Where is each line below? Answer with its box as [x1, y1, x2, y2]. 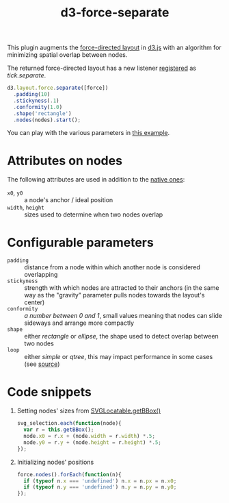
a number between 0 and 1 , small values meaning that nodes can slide [24, 312, 223, 320]
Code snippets [7, 384, 92, 400]
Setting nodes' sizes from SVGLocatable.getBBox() [16, 406, 161, 415]
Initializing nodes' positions [16, 458, 94, 466]
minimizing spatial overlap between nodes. [7, 51, 128, 59]
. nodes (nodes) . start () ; [13, 116, 81, 123]
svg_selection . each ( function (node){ [16, 420, 122, 427]
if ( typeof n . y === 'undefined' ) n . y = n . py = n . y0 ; [23, 484, 177, 491]
